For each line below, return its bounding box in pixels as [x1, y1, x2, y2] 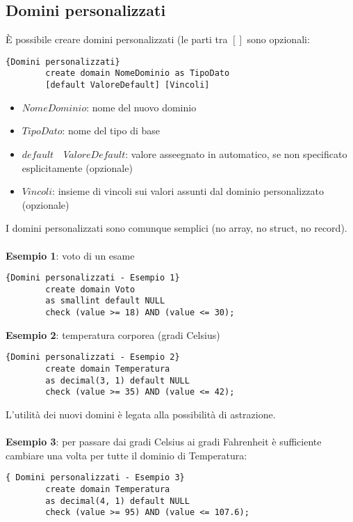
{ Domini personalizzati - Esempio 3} [6, 473, 185, 483]
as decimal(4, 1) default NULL [45, 496, 190, 506]
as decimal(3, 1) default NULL [45, 375, 190, 386]
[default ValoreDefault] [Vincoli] [45, 80, 210, 90]
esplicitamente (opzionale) [22, 160, 133, 175]
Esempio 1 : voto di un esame [6, 248, 135, 262]
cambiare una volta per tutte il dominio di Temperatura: [6, 448, 247, 462]
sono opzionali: [247, 32, 310, 47]
